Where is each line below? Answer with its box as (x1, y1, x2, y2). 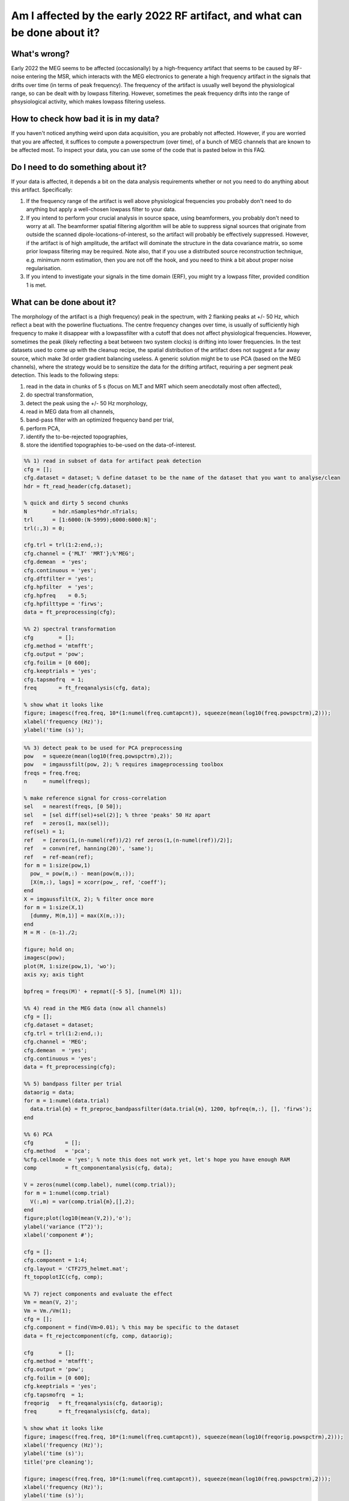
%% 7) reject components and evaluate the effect (23, 1290, 173, 1297)
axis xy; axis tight (23, 971, 84, 978)
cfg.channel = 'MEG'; (23, 1039, 88, 1045)
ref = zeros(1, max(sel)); (23, 820, 110, 827)
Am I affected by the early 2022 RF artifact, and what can (11, 9, 302, 22)
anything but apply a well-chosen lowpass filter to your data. (26, 206, 177, 213)
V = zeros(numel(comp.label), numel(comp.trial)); (23, 1181, 177, 1188)
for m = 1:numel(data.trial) (23, 1097, 110, 1104)
